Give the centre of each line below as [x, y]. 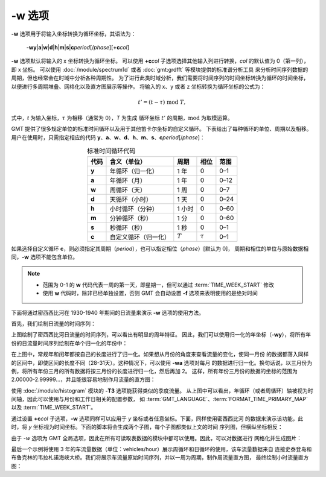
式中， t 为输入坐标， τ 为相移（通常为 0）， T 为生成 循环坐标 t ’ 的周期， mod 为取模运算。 [122, 118]
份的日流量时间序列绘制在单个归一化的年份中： [69, 343]
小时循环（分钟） [134, 209]
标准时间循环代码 [111, 151]
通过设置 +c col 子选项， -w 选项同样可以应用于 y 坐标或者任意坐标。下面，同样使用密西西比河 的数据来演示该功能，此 [157, 419]
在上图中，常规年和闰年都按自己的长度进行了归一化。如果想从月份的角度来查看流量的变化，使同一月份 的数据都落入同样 [160, 354]
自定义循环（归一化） [140, 237]
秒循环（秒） [128, 227]
